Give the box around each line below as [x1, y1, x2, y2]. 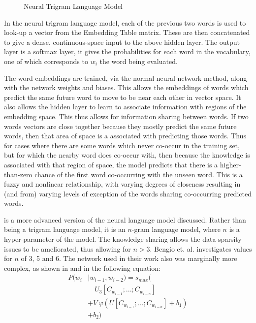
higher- [220, 159, 241, 169]
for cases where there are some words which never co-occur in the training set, [4, 140, 240, 150]
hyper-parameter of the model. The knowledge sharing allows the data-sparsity [4, 234, 242, 244]
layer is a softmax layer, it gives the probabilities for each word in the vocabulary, [4, 46, 251, 57]
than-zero [4, 169, 32, 179]
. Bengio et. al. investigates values [150, 243, 252, 254]
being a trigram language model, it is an [4, 224, 126, 234]
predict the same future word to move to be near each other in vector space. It [4, 92, 241, 102]
